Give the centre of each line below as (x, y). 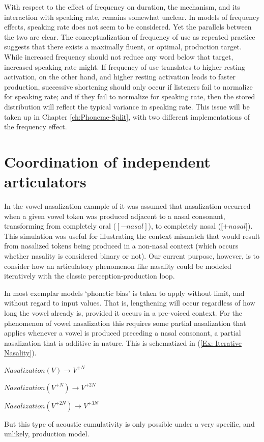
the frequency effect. (36, 127)
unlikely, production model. (47, 434)
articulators (45, 182)
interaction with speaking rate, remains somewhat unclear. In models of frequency (132, 17)
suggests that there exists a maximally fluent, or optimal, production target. (123, 47)
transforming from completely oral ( (60, 226)
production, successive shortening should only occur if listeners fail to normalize (128, 86)
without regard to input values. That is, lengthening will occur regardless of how (130, 303)
